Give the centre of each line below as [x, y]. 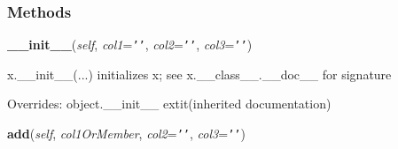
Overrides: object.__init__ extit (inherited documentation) [169, 104]
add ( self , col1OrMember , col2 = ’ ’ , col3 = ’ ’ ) [126, 134]
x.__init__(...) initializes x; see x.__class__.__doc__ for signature [199, 74]
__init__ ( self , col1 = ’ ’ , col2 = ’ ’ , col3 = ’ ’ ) [130, 45]
